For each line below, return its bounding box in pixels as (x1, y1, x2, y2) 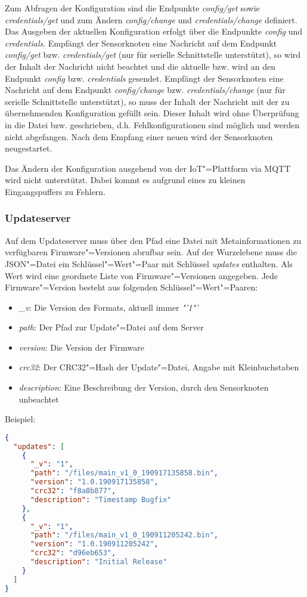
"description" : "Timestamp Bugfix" (30, 495, 172, 504)
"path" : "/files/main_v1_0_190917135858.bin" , (30, 469, 218, 478)
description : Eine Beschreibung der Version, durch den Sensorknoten (18, 381, 269, 394)
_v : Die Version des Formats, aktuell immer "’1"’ (18, 301, 199, 313)
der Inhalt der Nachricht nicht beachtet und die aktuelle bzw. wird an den (5, 60, 276, 72)
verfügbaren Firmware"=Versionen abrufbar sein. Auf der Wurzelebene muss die (5, 246, 297, 258)
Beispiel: (5, 413, 36, 425)
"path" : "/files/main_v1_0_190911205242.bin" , (30, 531, 218, 540)
